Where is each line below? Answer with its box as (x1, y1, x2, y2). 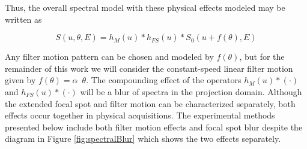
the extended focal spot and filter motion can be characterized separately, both (5, 97, 296, 110)
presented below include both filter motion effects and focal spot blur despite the (5, 120, 303, 133)
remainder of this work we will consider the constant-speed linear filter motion (5, 62, 293, 74)
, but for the (239, 50, 285, 63)
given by (5, 74, 36, 86)
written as (5, 13, 42, 25)
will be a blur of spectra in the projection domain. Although (80, 85, 302, 98)
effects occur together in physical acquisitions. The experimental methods (5, 109, 275, 121)
